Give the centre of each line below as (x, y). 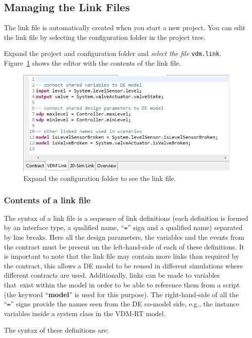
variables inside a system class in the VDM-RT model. (85, 313)
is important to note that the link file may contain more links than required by (122, 256)
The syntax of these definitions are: (56, 329)
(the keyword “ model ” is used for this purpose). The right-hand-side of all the (121, 294)
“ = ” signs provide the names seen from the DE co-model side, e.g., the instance (122, 304)
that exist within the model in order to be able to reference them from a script (122, 285)
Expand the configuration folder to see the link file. (100, 178)
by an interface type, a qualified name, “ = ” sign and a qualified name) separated (123, 227)
